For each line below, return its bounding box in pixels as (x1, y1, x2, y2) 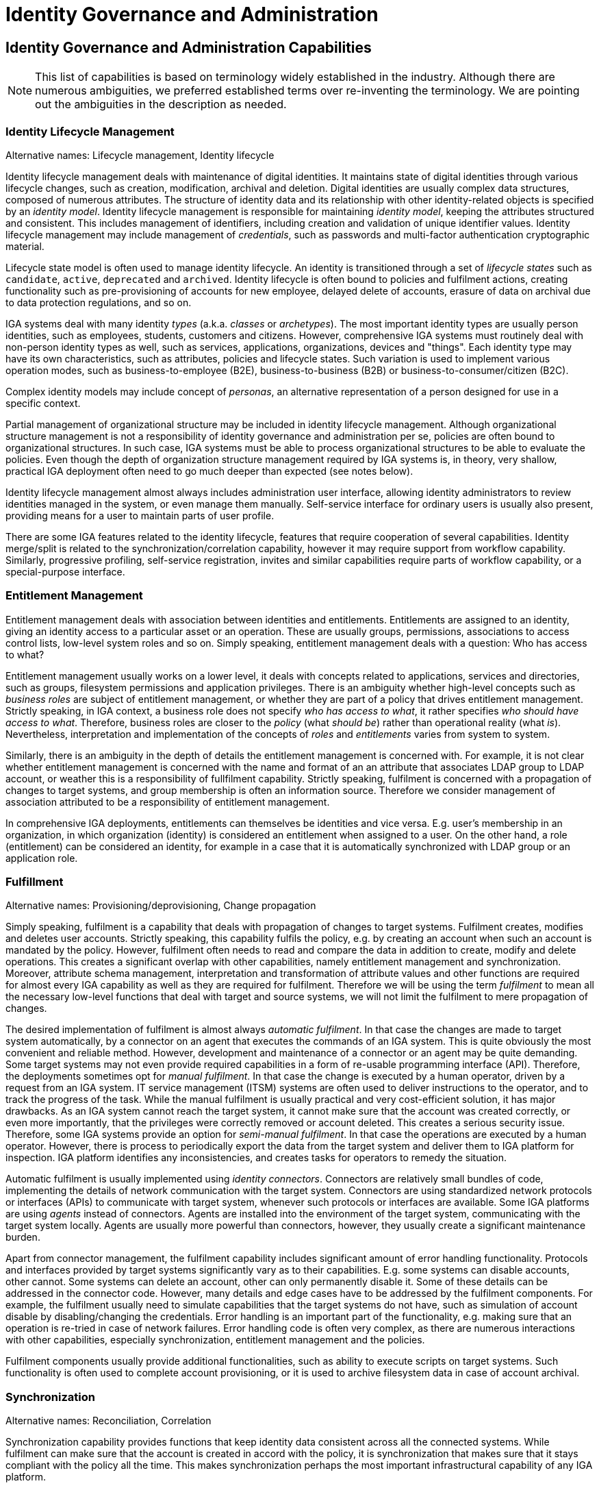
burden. (5, 1231, 40, 1243)
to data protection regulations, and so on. (5, 296, 192, 308)
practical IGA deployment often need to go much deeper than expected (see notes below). (5, 464, 413, 477)
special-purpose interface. (5, 565, 125, 578)
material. (5, 240, 44, 252)
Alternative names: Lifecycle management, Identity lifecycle (5, 149, 275, 161)
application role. (5, 852, 78, 864)
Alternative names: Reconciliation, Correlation (5, 1415, 212, 1427)
